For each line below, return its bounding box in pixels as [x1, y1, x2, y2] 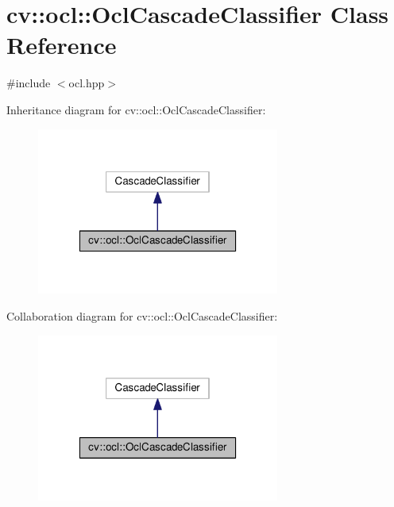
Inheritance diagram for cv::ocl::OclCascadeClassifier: [6, 101, 266, 117]
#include [6, 75, 51, 91]
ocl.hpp [68, 75, 105, 91]
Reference [6, 29, 117, 61]
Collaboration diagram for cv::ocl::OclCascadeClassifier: [6, 308, 278, 325]
